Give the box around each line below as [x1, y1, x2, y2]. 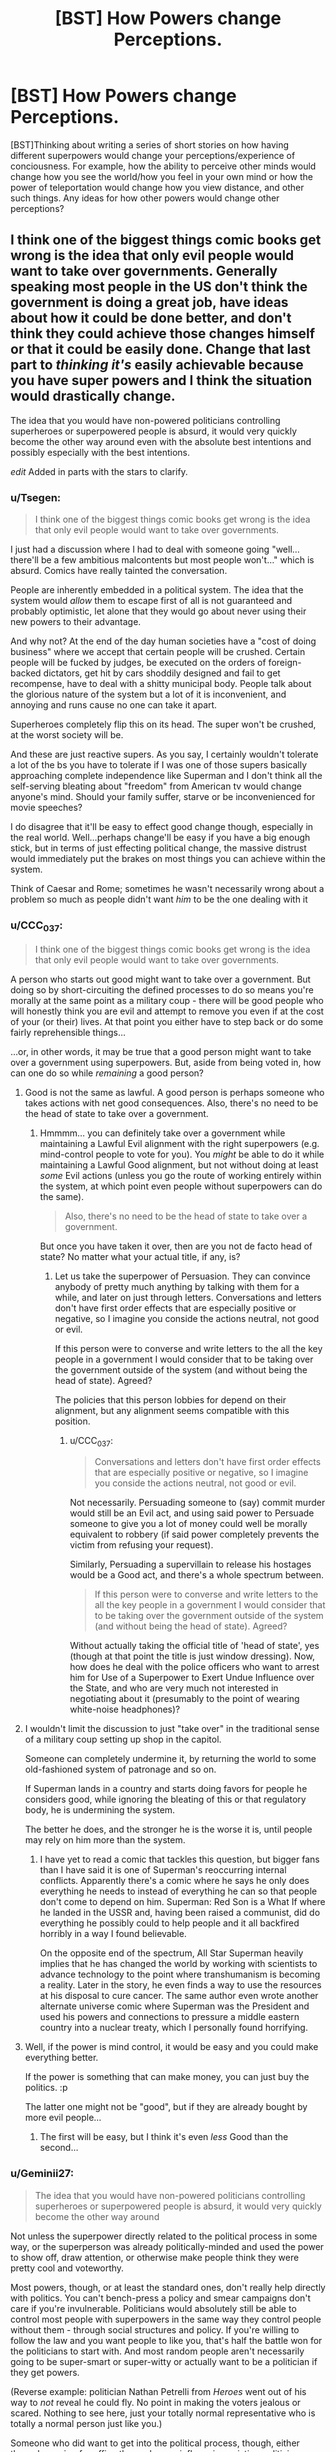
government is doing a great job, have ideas [10, 294, 289, 311]
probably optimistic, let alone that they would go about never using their [10, 605, 307, 617]
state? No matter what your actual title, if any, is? [39, 1250, 241, 1262]
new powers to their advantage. [10, 616, 142, 628]
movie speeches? [10, 802, 83, 814]
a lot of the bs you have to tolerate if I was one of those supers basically [10, 759, 308, 771]
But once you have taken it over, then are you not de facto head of [39, 1240, 313, 1252]
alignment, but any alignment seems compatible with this [54, 1404, 290, 1416]
